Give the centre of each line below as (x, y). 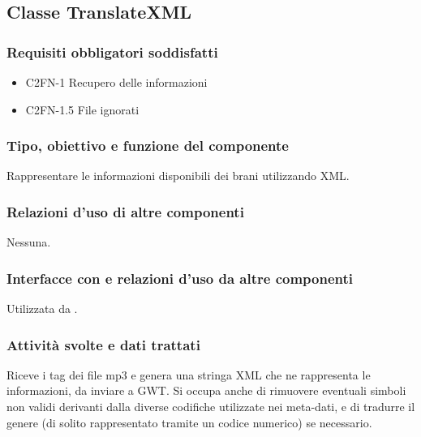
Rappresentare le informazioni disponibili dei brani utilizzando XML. (178, 176)
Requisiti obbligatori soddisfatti (112, 51)
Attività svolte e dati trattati (103, 344)
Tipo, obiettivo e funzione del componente (148, 146)
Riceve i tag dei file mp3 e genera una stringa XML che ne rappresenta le (189, 374)
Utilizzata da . (42, 308)
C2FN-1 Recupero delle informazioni (116, 82)
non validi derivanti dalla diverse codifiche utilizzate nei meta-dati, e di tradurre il (211, 407)
